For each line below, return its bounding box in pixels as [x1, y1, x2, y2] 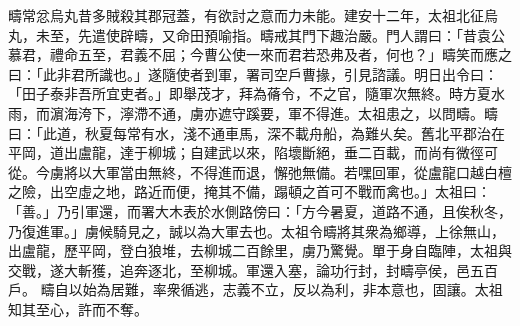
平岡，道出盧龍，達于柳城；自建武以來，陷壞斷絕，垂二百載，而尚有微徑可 [8, 142, 498, 163]
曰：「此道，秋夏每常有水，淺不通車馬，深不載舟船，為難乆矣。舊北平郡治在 [8, 122, 505, 143]
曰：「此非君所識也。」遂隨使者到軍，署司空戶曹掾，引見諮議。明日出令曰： [8, 63, 498, 84]
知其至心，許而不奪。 [8, 298, 148, 319]
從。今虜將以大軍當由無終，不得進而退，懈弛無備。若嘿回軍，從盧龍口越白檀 [8, 161, 512, 182]
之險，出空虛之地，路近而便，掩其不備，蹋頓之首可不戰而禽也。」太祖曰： [8, 181, 491, 202]
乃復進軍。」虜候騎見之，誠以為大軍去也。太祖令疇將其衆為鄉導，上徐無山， [8, 220, 505, 241]
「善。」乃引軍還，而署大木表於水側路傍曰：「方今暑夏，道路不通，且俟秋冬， [8, 200, 512, 221]
